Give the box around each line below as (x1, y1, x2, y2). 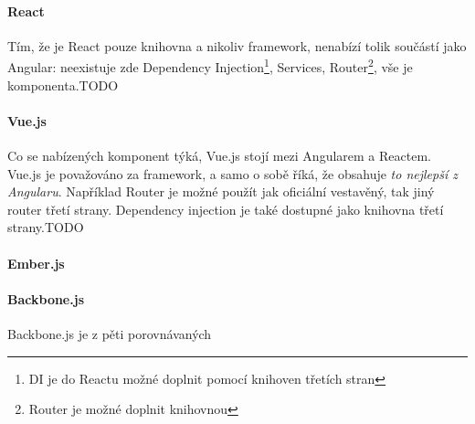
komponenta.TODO (7, 75, 119, 94)
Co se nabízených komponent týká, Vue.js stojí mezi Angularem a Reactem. (7, 146, 431, 165)
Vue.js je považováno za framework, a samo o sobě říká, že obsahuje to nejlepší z (7, 164, 458, 183)
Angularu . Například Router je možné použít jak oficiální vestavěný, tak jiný (7, 182, 435, 201)
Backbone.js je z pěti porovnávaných (7, 323, 212, 343)
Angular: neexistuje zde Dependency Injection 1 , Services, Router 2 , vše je (7, 55, 413, 77)
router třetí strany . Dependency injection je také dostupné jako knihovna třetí (7, 199, 444, 218)
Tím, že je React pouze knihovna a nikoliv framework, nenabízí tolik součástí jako (7, 36, 467, 55)
